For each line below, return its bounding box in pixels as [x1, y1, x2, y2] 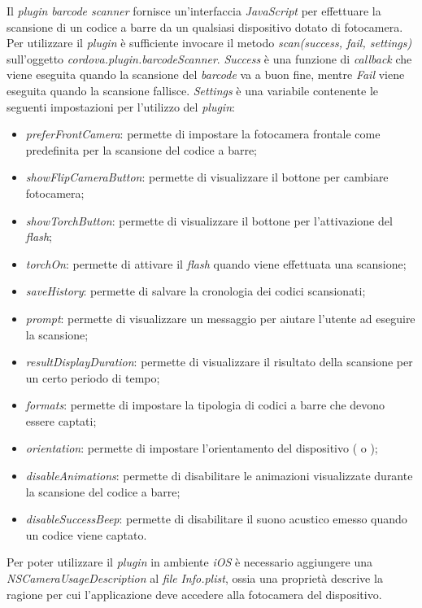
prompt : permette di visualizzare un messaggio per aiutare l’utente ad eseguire [25, 309, 415, 326]
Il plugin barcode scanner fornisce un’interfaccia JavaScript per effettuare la [7, 2, 381, 19]
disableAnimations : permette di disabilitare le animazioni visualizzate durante [25, 467, 413, 484]
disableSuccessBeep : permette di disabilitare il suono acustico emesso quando [25, 510, 407, 527]
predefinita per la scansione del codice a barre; [25, 141, 257, 158]
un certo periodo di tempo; [25, 369, 160, 386]
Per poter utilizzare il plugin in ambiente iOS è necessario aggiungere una [7, 553, 372, 571]
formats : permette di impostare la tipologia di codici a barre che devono [25, 396, 385, 413]
